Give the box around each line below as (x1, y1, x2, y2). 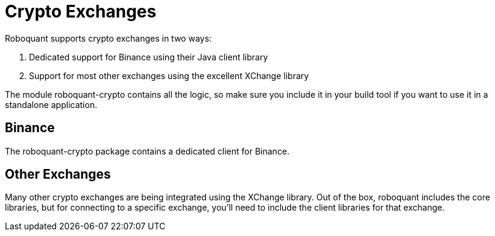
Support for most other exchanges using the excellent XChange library (29, 70, 309, 81)
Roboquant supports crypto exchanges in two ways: (5, 33, 212, 43)
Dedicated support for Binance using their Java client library (29, 51, 268, 62)
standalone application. (5, 99, 98, 110)
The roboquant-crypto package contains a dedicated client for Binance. (5, 145, 290, 156)
